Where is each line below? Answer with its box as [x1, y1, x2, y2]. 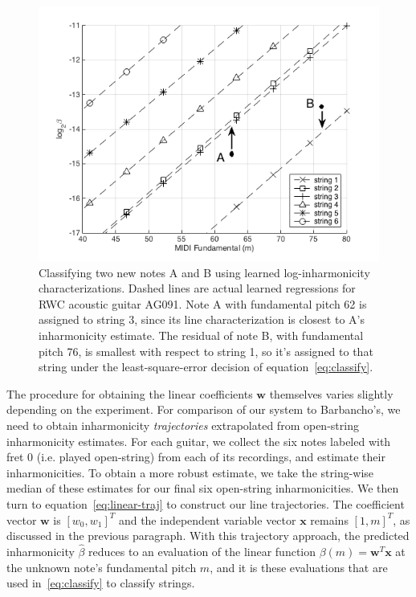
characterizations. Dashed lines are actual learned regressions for [39, 280, 356, 296]
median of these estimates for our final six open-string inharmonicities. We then [6, 480, 399, 497]
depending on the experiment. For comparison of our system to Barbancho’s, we [6, 401, 401, 418]
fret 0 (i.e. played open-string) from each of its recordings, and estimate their [6, 448, 385, 465]
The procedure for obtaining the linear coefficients [6, 385, 253, 402]
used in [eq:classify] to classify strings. [6, 575, 195, 591]
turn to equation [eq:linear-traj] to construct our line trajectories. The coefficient [6, 495, 405, 512]
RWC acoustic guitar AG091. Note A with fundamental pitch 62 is [39, 295, 367, 312]
